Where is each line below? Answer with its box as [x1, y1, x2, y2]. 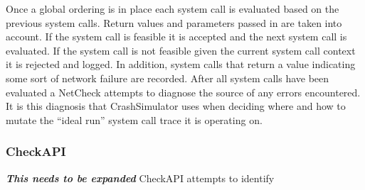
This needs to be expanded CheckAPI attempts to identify [6, 170, 275, 185]
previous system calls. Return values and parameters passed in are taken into [6, 15, 342, 30]
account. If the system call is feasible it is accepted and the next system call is [6, 29, 347, 44]
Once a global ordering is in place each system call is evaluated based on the [6, 1, 339, 16]
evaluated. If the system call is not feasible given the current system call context [6, 43, 356, 57]
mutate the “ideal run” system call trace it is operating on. [6, 112, 263, 127]
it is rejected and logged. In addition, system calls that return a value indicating [6, 57, 356, 72]
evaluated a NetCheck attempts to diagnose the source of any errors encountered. [6, 84, 361, 99]
